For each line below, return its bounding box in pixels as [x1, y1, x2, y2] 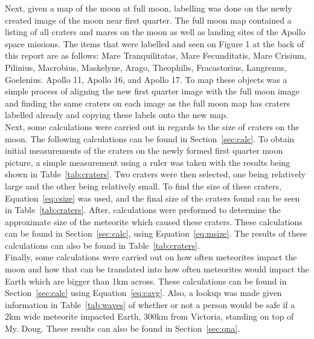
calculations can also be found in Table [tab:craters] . [5, 239, 200, 251]
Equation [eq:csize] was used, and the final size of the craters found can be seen [5, 191, 300, 204]
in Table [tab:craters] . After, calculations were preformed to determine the [5, 203, 281, 216]
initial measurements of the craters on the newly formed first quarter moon [5, 144, 283, 157]
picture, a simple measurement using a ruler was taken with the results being [5, 156, 290, 168]
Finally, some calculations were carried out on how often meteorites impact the [5, 251, 297, 263]
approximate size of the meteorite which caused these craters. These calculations [5, 215, 303, 228]
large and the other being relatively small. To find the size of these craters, [5, 179, 281, 192]
